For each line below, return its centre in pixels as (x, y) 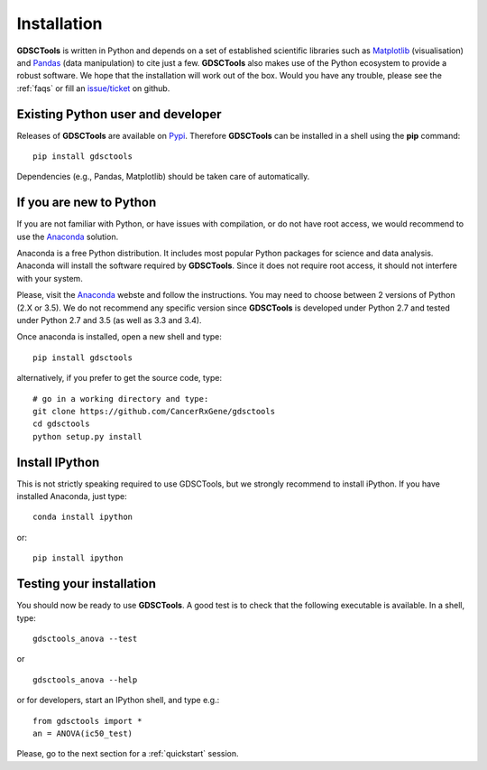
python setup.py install (87, 436)
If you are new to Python (87, 203)
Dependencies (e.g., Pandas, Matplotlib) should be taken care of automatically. (163, 177)
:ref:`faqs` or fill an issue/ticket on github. (93, 88)
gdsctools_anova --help (85, 680)
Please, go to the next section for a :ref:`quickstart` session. (128, 754)
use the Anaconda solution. (68, 237)
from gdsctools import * (87, 721)
